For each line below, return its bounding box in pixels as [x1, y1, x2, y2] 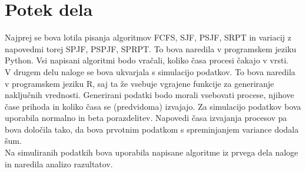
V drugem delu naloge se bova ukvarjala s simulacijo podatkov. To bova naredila [5, 65, 295, 77]
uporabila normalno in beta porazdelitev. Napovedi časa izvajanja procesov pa [5, 112, 287, 124]
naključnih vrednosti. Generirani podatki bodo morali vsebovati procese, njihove [5, 89, 294, 101]
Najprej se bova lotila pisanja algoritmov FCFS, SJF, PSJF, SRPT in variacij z [5, 31, 292, 43]
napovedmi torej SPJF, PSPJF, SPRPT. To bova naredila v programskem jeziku [5, 42, 297, 55]
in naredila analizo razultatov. [5, 157, 113, 170]
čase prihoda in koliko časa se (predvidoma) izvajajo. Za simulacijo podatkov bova [5, 100, 301, 112]
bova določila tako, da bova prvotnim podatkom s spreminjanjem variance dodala [5, 123, 299, 135]
